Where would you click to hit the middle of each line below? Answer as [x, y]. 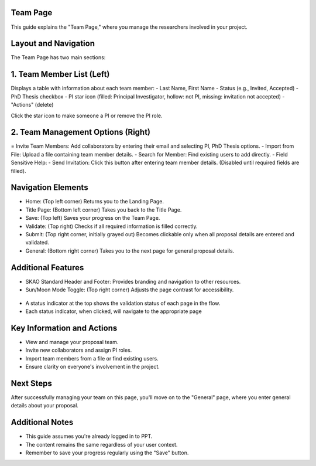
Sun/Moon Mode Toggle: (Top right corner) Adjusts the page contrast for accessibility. [130, 290]
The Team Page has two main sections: [58, 57]
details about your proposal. [45, 406]
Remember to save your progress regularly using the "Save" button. [107, 453]
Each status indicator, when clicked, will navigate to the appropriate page [114, 311]
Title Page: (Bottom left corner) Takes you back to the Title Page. [104, 210]
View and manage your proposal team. [72, 342]
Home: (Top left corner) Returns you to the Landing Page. [95, 202]
